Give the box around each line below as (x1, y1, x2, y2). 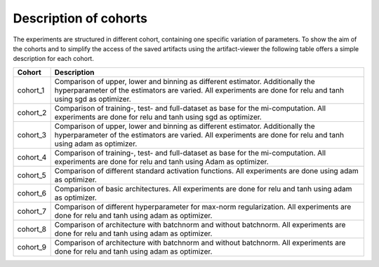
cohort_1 (17, 85, 45, 95)
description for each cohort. (13, 55, 94, 63)
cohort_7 (17, 206, 47, 216)
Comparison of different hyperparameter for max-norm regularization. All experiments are (54, 202, 352, 212)
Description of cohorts (13, 11, 147, 26)
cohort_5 (17, 170, 47, 180)
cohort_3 (17, 130, 47, 139)
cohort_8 (17, 224, 47, 234)
